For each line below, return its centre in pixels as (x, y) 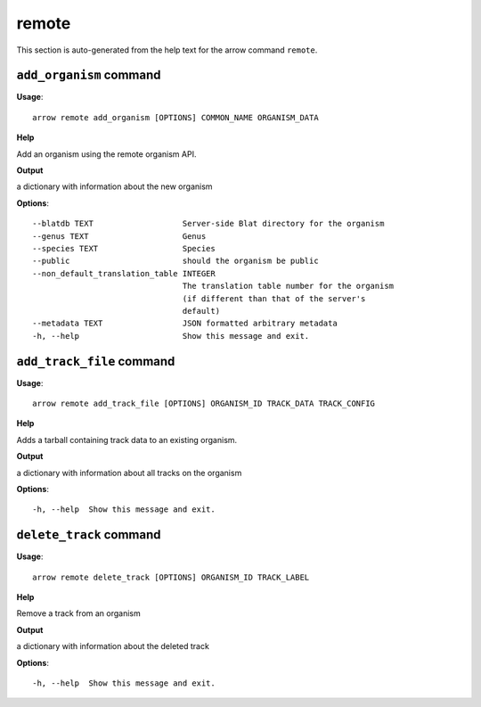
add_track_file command (96, 361)
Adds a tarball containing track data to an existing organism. (127, 440)
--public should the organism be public (176, 261)
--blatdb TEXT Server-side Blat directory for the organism (208, 224)
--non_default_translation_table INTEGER (124, 273)
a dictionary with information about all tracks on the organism (129, 473)
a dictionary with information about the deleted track (113, 646)
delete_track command (89, 535)
